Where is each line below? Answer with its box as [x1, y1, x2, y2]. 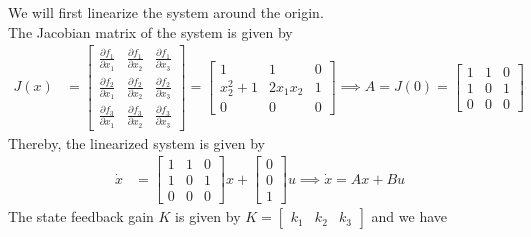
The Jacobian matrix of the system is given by [8, 21, 293, 42]
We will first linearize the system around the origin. [8, 2, 324, 22]
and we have [371, 206, 447, 227]
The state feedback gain [8, 206, 154, 227]
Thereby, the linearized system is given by [8, 132, 265, 153]
